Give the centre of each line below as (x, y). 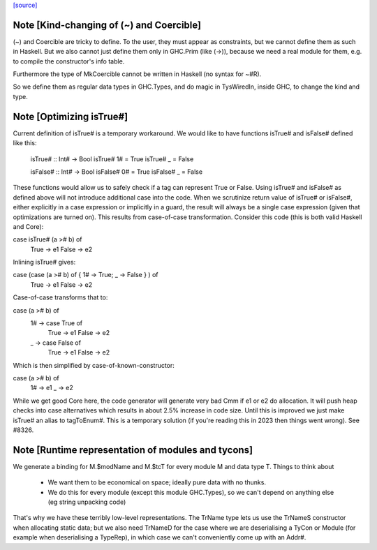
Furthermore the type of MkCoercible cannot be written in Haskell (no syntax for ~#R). (137, 74)
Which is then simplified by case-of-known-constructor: (94, 365)
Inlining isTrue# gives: (44, 262)
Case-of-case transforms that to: (60, 297)
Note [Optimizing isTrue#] (71, 116)
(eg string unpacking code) (87, 502)
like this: (25, 143)
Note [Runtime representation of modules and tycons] (133, 450)
